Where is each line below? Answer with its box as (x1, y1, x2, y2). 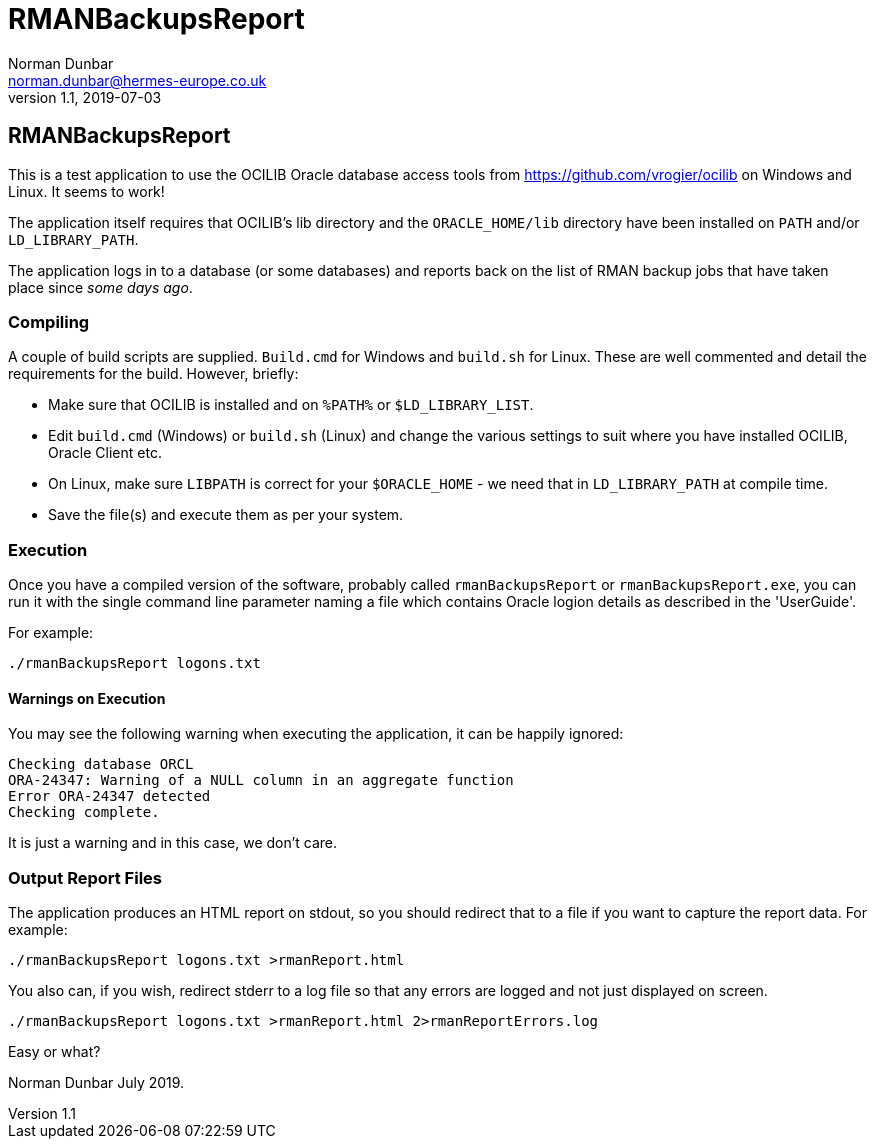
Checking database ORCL (8, 756, 194, 773)
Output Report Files (8, 867, 163, 888)
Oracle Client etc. (48, 444, 162, 462)
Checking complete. (8, 804, 160, 821)
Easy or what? (8, 1043, 101, 1061)
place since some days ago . (8, 278, 193, 296)
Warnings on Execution (8, 689, 166, 707)
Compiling (8, 311, 90, 332)
